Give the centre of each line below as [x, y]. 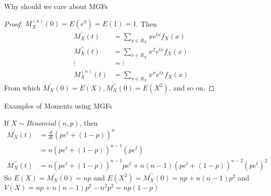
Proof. [13, 23]
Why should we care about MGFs [56, 6]
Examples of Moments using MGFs [58, 105]
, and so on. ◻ [192, 87]
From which [22, 87]
